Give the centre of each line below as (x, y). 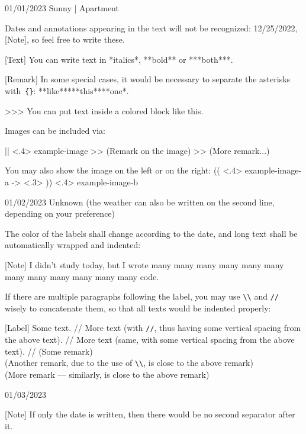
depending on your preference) (60, 213)
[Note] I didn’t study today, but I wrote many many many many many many (144, 264)
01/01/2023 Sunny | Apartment (62, 8)
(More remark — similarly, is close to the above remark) (107, 374)
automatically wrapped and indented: (73, 245)
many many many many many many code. (82, 276)
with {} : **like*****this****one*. (67, 90)
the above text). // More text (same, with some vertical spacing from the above (150, 340)
